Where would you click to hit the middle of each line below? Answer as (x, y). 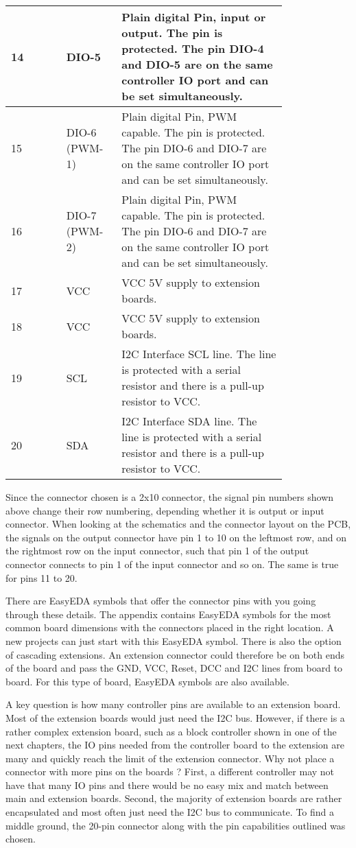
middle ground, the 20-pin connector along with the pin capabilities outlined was (176, 825)
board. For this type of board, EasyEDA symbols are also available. (147, 681)
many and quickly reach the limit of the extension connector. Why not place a (170, 758)
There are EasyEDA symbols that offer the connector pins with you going (161, 601)
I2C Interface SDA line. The (189, 421)
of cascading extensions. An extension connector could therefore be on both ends (175, 654)
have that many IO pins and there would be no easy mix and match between (167, 785)
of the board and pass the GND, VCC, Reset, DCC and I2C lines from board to (174, 668)
